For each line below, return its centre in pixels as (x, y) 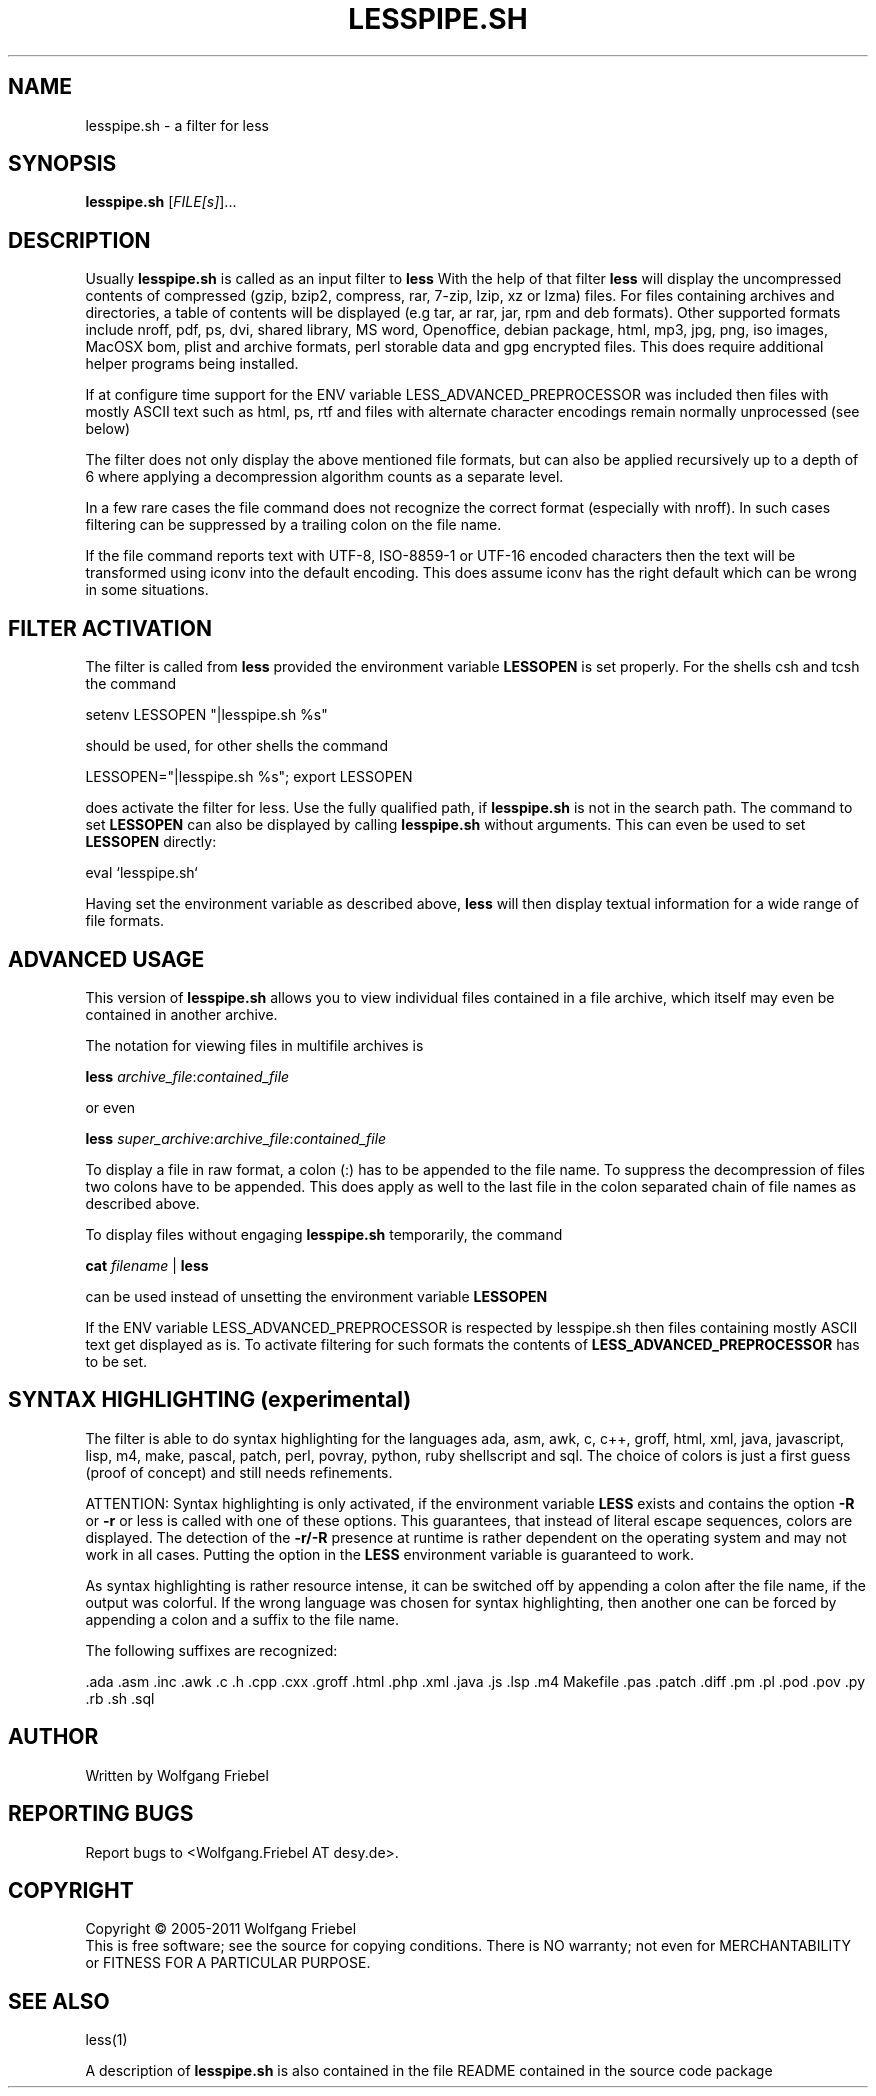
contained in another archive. (181, 1014)
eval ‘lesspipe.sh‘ (141, 873)
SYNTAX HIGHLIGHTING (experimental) (210, 1400)
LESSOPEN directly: (151, 842)
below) (108, 429)
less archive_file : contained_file (187, 1076)
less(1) (106, 2040)
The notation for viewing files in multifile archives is (254, 1045)
